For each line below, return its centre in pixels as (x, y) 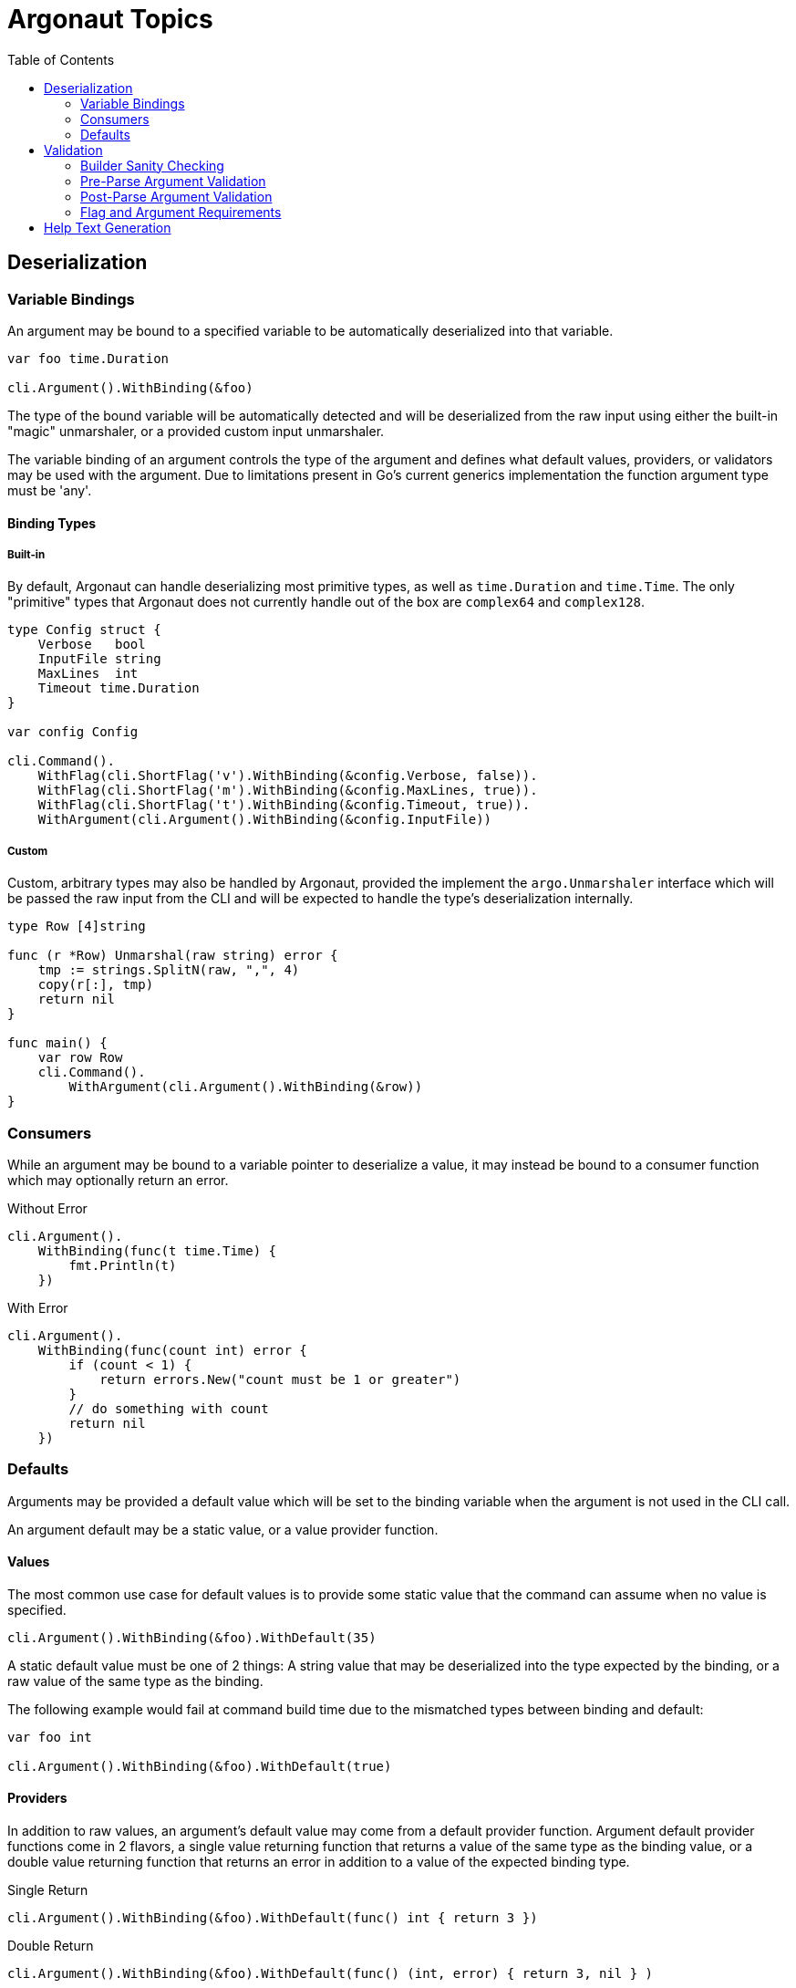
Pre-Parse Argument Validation (173, 181)
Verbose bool (92, 645)
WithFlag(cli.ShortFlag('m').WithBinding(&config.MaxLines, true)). (288, 791)
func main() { (57, 1043)
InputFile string (99, 659)
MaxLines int (88, 674)
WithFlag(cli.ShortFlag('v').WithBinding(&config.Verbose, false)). (288, 776)
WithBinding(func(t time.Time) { (157, 1250)
